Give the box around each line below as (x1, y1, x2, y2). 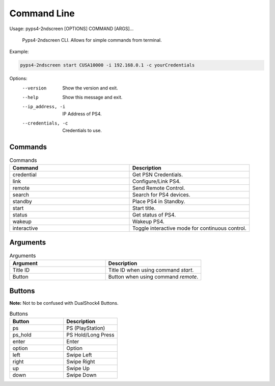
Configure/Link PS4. (132, 178, 181, 185)
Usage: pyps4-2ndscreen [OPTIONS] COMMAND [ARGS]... (9, 26, 134, 32)
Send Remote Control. (132, 184, 185, 191)
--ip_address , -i (22, 104, 66, 110)
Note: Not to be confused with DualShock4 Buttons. (9, 300, 119, 306)
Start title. (132, 204, 156, 211)
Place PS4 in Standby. (132, 198, 185, 205)
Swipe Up (66, 365, 90, 372)
